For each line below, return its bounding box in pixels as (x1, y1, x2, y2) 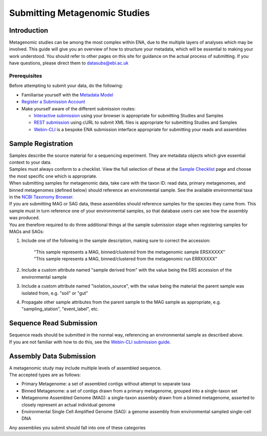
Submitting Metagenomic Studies (9, 7, 150, 18)
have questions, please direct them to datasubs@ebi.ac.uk (9, 60, 129, 66)
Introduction (9, 26, 48, 35)
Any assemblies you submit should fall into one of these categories (9, 425, 146, 431)
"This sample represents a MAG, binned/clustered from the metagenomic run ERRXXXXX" (34, 256, 218, 262)
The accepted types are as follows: (9, 372, 81, 378)
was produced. (9, 215, 40, 221)
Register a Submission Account (21, 99, 86, 105)
